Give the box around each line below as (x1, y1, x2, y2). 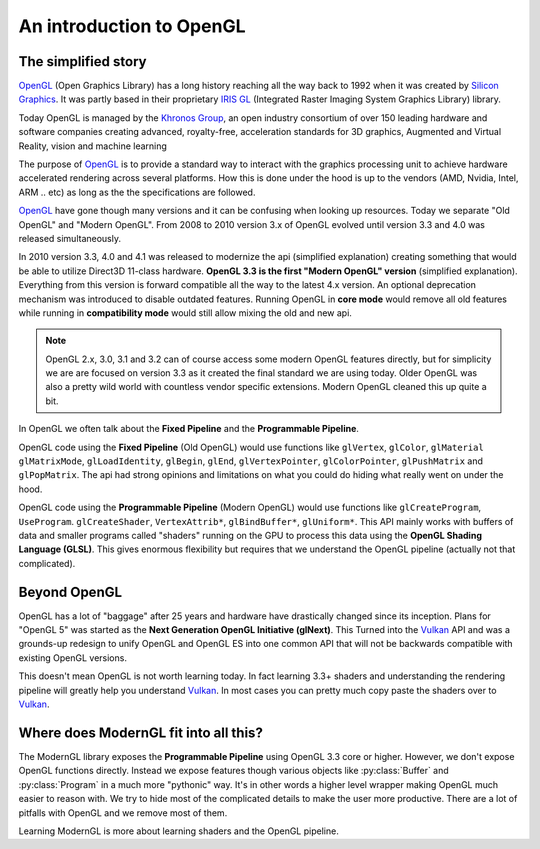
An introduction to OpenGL (18, 15, 246, 37)
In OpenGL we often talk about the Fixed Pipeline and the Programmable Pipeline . (18, 423, 360, 435)
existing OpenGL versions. (18, 651, 127, 664)
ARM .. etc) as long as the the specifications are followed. (18, 186, 256, 198)
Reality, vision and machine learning (18, 140, 167, 152)
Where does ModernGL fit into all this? (18, 724, 264, 741)
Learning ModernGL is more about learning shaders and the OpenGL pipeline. (18, 825, 339, 837)
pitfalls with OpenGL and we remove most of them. (18, 806, 228, 819)
